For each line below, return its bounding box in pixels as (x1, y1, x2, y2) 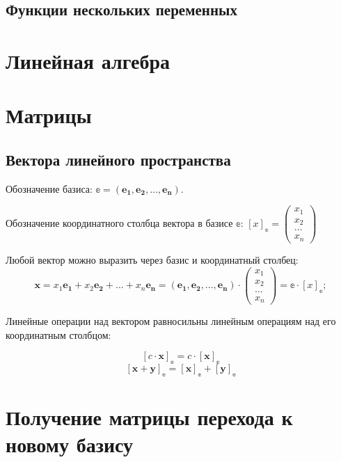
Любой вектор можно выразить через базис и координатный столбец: (6, 252, 299, 266)
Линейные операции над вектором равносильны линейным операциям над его (6, 314, 336, 328)
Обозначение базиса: (6, 181, 93, 196)
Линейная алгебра (6, 46, 170, 74)
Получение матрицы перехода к (6, 403, 293, 431)
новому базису (6, 430, 134, 459)
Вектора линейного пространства (6, 148, 231, 170)
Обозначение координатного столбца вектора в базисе (6, 216, 233, 230)
